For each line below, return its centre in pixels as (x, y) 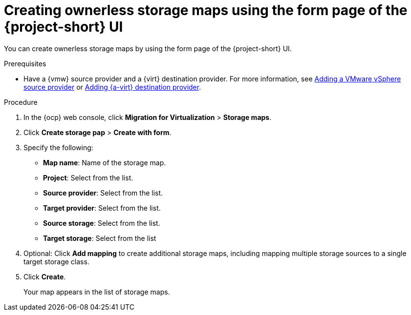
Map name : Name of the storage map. (105, 162)
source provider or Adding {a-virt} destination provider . (112, 87)
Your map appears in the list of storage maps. (97, 292)
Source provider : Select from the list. (103, 193)
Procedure (21, 102)
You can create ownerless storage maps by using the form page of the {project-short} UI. (148, 48)
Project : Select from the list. (88, 177)
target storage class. (56, 261)
